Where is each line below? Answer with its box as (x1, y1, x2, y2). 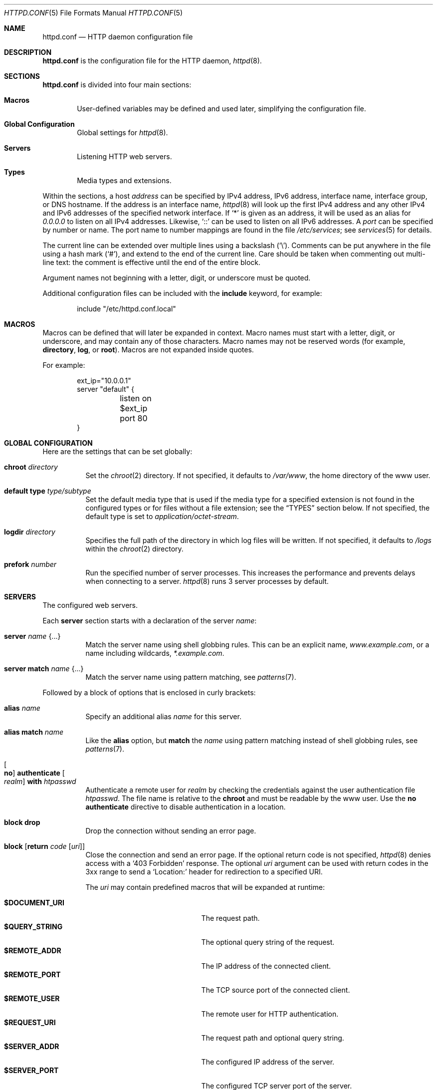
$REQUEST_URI (4, 1018, 56, 1027)
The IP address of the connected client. (201, 962, 331, 970)
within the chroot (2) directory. (85, 545, 184, 553)
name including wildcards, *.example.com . (85, 649, 224, 657)
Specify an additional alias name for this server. (85, 712, 241, 721)
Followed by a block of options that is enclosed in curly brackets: (42, 688, 256, 697)
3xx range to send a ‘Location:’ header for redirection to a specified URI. (85, 867, 323, 876)
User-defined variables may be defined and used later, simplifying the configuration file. (77, 104, 366, 113)
